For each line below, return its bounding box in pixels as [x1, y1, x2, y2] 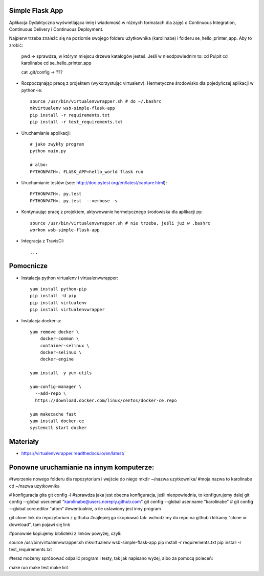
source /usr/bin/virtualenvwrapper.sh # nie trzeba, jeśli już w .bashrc [30, 220, 211, 226]
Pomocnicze [9, 262, 48, 270]
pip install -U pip [30, 293, 77, 299]
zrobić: [9, 42, 23, 48]
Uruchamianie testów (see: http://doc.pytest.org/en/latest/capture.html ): [21, 179, 167, 186]
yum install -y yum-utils [30, 370, 92, 376]
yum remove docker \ [30, 329, 79, 335]
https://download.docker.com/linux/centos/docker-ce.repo [35, 397, 177, 403]
